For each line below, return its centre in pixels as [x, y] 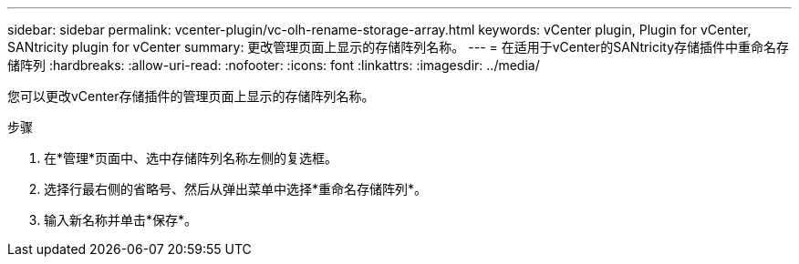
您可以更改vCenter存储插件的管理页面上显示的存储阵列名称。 [191, 96]
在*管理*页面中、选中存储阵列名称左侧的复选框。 [191, 158]
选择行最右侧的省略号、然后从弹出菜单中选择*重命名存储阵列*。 [236, 189]
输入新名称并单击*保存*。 [121, 220]
